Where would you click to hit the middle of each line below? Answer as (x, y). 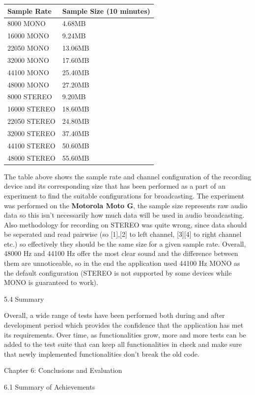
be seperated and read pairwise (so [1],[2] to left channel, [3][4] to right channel (123, 234)
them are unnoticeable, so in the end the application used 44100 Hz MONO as (122, 263)
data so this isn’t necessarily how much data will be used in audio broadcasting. (124, 215)
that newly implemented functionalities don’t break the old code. (102, 353)
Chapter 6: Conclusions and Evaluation (63, 370)
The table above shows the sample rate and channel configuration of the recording (128, 176)
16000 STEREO (31, 109)
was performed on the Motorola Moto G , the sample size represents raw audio (126, 205)
